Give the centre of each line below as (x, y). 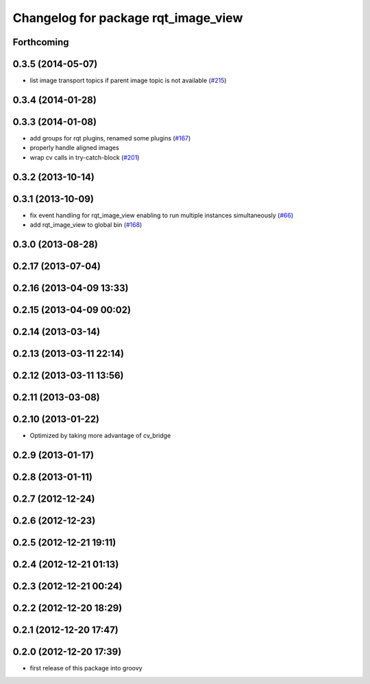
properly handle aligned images (74, 148)
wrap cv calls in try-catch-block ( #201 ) (85, 157)
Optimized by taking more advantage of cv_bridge (100, 436)
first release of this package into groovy (86, 668)
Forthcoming (41, 42)
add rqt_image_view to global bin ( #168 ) (86, 225)
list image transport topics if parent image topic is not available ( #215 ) (128, 81)
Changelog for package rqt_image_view (128, 18)
